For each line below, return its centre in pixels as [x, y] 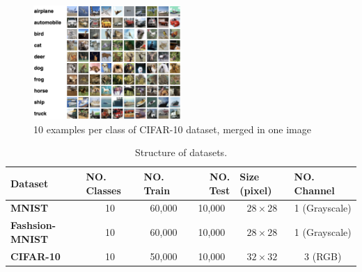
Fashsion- [33, 225]
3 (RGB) [323, 256]
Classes [103, 190]
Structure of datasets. [181, 152]
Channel [314, 190]
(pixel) [256, 190]
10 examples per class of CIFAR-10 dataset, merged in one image [172, 129]
